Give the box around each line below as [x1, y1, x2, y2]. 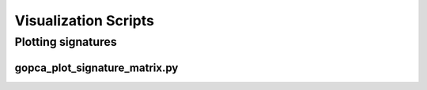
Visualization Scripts [14, 12, 154, 29]
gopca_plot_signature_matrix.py [14, 61, 179, 74]
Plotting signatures [14, 35, 118, 49]
